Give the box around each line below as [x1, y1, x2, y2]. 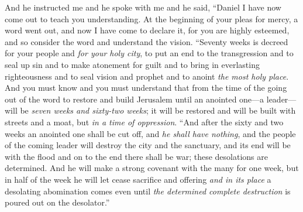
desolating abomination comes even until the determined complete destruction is [5, 184, 291, 197]
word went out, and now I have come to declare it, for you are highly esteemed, [5, 24, 290, 36]
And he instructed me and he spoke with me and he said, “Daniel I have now [5, 1, 281, 13]
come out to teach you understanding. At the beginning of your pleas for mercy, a [5, 12, 298, 25]
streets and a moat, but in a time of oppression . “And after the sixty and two [5, 115, 284, 128]
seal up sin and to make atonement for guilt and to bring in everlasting [5, 58, 260, 70]
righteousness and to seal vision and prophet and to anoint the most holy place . [5, 70, 289, 82]
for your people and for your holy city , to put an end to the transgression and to [5, 47, 294, 59]
